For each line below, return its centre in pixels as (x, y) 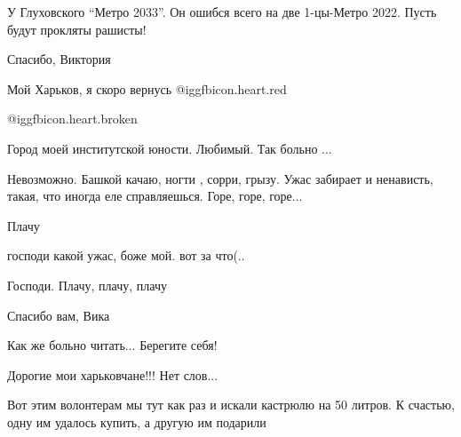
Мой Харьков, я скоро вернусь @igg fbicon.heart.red (147, 88)
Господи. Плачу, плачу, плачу (87, 285)
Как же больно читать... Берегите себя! (112, 345)
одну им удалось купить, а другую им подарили (137, 421)
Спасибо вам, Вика (59, 315)
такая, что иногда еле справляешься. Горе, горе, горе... (155, 196)
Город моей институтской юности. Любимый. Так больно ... (170, 148)
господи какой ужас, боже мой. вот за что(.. (126, 255)
